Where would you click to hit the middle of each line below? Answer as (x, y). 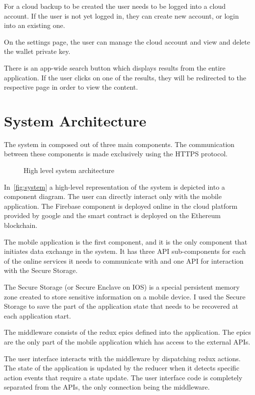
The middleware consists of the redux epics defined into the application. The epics (127, 332)
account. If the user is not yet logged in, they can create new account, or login (121, 15)
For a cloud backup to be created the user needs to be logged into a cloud (115, 6)
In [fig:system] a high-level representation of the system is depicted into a (115, 186)
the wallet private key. (37, 51)
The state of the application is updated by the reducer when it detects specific (122, 368)
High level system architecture (69, 170)
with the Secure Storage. (41, 270)
